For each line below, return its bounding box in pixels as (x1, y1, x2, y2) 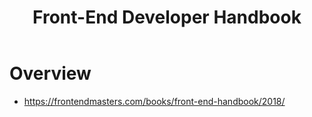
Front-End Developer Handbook (32, 6, 302, 29)
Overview (9, 62, 92, 85)
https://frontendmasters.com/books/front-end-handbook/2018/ (23, 95, 286, 107)
